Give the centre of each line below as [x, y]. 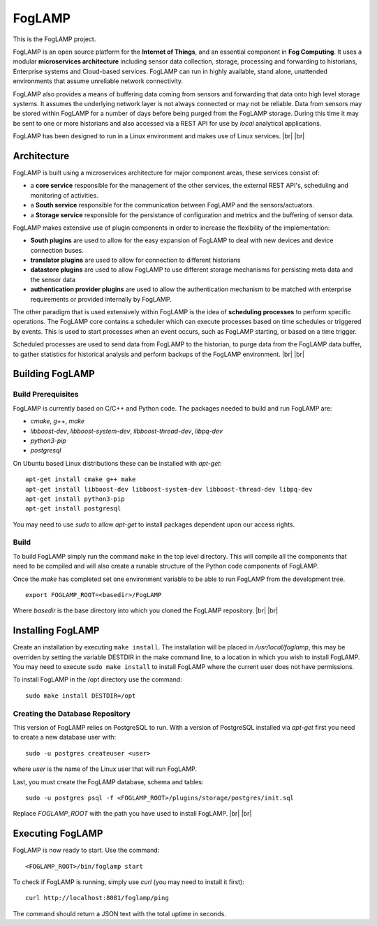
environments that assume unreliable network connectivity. [98, 81]
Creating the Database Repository [72, 714]
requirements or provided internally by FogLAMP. [101, 299]
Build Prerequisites [46, 395]
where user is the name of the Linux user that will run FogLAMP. [105, 769]
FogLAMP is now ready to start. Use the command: [86, 850]
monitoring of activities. [64, 195]
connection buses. [57, 250]
